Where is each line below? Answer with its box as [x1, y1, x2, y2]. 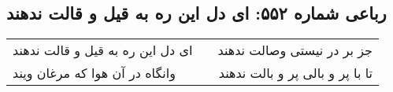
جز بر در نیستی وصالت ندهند [217, 41, 373, 60]
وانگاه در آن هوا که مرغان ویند [13, 64, 176, 83]
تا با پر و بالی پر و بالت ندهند [218, 64, 373, 83]
